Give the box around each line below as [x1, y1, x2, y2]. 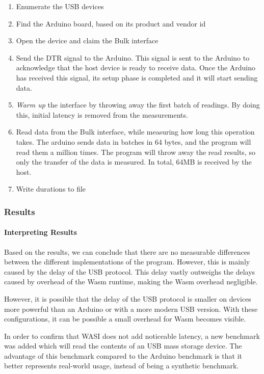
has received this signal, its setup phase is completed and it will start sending [16, 72, 258, 83]
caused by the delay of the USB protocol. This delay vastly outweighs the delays [4, 266, 255, 277]
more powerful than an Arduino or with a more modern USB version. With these [4, 303, 258, 314]
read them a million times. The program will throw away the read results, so [16, 146, 255, 157]
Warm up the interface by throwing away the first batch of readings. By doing [16, 99, 260, 110]
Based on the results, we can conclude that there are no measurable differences [4, 246, 250, 257]
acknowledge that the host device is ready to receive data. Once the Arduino [16, 62, 256, 73]
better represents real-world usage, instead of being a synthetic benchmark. [4, 360, 239, 371]
